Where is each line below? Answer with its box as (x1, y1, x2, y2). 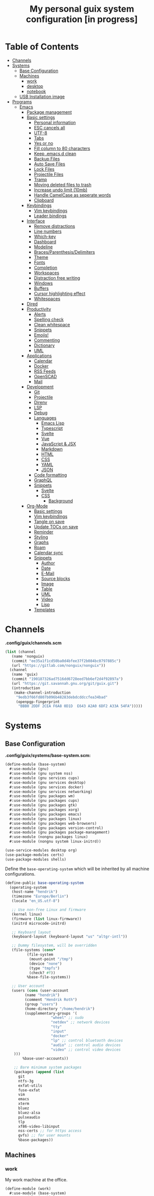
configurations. (5, 871, 36, 877)
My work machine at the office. (5, 1176, 68, 1182)
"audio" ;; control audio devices (51, 1042, 121, 1047)
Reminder (34, 529, 54, 535)
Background (48, 498, 73, 503)
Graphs (34, 539, 49, 545)
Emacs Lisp (41, 420, 65, 426)
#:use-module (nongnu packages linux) (9, 835, 89, 839)
